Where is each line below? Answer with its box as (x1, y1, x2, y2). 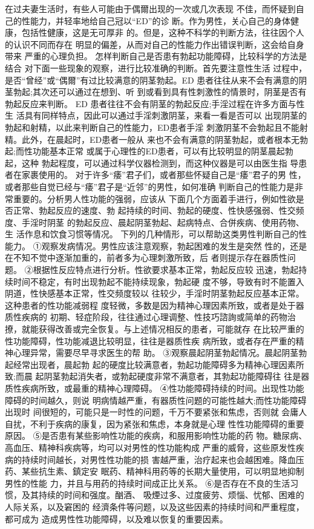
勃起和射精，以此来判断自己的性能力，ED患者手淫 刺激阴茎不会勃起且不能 (5, 120, 299, 133)
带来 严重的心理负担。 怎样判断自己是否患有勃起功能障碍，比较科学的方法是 (5, 50, 307, 62)
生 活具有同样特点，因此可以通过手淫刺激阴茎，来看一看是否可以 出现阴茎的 (5, 109, 307, 122)
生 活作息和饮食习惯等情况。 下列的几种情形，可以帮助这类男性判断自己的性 (5, 228, 307, 240)
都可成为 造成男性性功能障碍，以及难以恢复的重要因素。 (5, 512, 228, 525)
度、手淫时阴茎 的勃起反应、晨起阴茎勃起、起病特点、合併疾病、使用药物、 (5, 215, 304, 228)
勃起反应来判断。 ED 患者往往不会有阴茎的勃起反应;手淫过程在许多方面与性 (5, 97, 305, 110)
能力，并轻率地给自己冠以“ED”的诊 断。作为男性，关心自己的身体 (30, 14, 291, 27)
